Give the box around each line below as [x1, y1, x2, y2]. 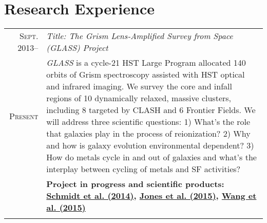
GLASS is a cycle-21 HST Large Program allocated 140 [46, 57, 246, 69]
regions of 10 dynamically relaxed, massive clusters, [46, 92, 232, 104]
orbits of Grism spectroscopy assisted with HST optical [46, 68, 245, 81]
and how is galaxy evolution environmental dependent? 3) [46, 139, 254, 152]
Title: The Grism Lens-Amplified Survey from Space [46, 30, 233, 42]
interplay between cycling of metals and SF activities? [46, 163, 241, 175]
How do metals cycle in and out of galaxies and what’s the [46, 151, 257, 163]
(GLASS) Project [46, 42, 108, 54]
